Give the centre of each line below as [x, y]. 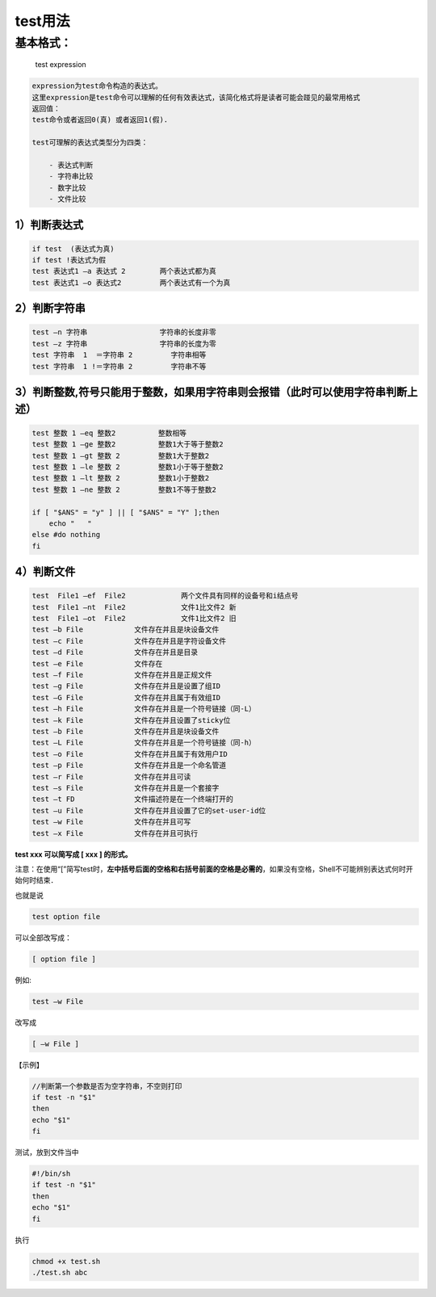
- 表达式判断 [71, 165]
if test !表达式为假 [69, 260]
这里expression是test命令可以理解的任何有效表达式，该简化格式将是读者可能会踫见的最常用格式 [196, 97]
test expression [61, 65]
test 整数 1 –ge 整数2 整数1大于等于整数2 [128, 445]
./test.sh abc [60, 1272]
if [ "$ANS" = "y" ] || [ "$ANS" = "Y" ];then [126, 512]
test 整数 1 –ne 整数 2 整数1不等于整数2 [124, 489]
